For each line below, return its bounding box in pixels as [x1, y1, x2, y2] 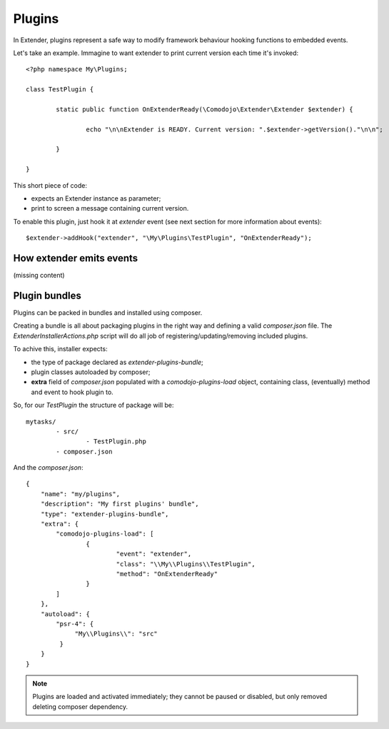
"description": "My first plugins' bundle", [40, 500, 199, 508]
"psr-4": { [56, 620, 94, 628]
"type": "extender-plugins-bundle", [40, 510, 169, 518]
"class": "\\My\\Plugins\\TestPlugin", [116, 560, 256, 568]
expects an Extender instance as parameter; [31, 194, 161, 203]
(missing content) [13, 271, 65, 280]
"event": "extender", [116, 550, 192, 558]
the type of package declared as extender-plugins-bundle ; [31, 358, 203, 366]
